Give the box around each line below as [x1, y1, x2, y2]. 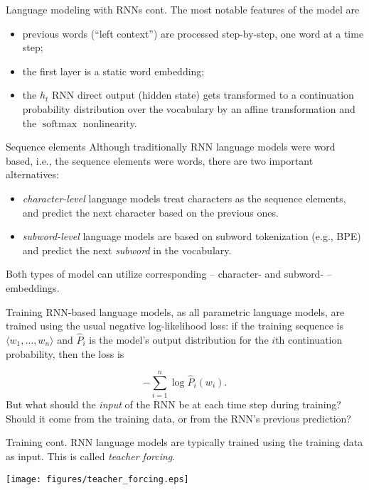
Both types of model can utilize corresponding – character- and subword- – [6, 266, 332, 281]
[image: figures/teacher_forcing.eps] [6, 474, 189, 484]
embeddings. [6, 280, 60, 295]
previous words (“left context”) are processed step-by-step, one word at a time [22, 26, 364, 40]
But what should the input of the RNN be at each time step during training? [6, 397, 341, 412]
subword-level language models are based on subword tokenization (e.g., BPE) [22, 229, 361, 244]
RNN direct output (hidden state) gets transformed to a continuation [51, 87, 354, 102]
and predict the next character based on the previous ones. [22, 205, 279, 219]
